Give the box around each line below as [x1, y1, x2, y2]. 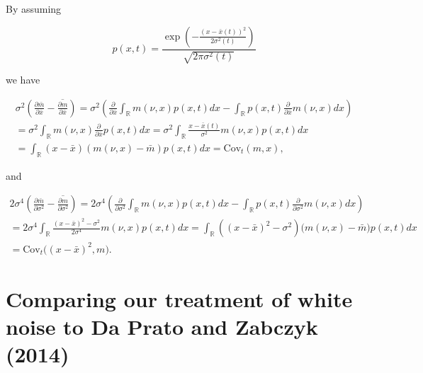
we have [6, 72, 40, 87]
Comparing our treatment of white [6, 284, 353, 313]
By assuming [6, 1, 62, 16]
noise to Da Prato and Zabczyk [6, 312, 318, 341]
